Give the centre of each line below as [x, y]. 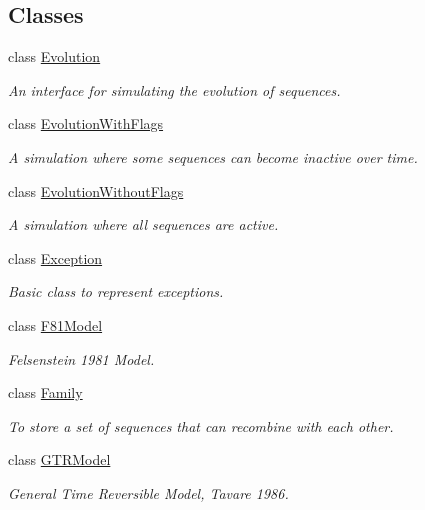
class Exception [55, 257]
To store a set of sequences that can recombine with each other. [201, 425]
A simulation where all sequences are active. [143, 224]
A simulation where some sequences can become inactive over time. [213, 156]
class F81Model [55, 324]
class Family [45, 392]
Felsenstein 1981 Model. [81, 358]
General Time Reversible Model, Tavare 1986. [148, 492]
